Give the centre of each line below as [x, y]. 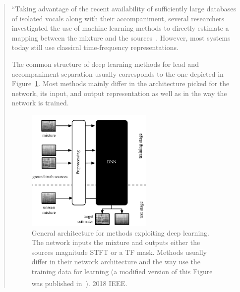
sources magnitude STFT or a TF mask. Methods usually [119, 252]
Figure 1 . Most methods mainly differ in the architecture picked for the [120, 83]
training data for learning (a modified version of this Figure [122, 271]
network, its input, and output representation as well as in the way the [119, 93]
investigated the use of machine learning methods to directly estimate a [120, 28]
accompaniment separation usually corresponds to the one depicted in [118, 73]
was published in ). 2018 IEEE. [79, 283]
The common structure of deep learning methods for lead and [105, 64]
